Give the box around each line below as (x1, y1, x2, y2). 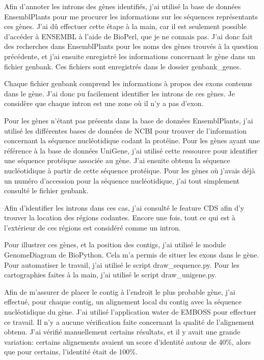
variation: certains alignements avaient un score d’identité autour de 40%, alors (4, 336, 251, 347)
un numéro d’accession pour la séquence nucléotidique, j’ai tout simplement (4, 175, 240, 186)
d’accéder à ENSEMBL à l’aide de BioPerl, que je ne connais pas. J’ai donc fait (4, 31, 253, 41)
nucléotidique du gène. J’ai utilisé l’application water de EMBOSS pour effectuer (4, 306, 257, 317)
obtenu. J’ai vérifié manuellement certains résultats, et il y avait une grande (4, 326, 241, 337)
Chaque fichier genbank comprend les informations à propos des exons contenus (4, 78, 253, 89)
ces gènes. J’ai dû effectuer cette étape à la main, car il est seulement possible (4, 21, 247, 32)
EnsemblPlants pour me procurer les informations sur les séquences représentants (4, 11, 258, 21)
